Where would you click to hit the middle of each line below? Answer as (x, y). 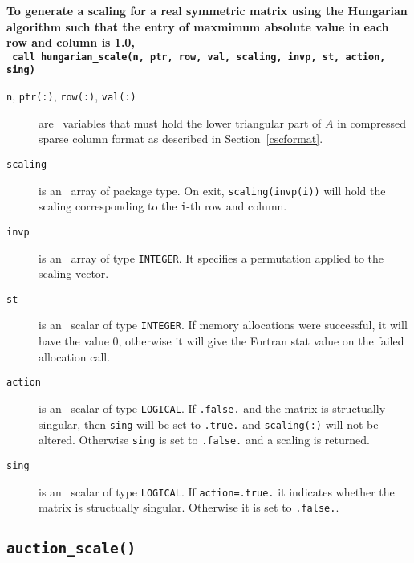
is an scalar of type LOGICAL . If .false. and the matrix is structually (212, 408)
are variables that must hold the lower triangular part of (180, 122)
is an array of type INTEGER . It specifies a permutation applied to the (211, 257)
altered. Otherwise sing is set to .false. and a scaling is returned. (204, 440)
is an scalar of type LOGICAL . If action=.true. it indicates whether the (217, 491)
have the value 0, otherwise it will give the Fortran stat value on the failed (221, 341)
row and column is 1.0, (71, 42)
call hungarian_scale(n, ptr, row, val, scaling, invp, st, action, (199, 57)
